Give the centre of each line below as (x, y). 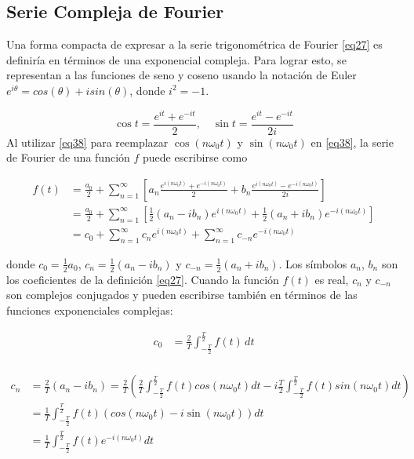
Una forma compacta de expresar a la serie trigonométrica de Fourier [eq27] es (194, 44)
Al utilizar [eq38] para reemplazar (87, 142)
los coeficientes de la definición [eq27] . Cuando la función (143, 279)
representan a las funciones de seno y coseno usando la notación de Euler (182, 75)
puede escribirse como (195, 157)
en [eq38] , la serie (352, 142)
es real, (332, 279)
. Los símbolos (313, 263)
